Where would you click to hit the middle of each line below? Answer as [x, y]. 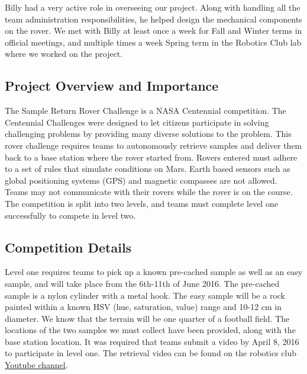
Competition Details [68, 247]
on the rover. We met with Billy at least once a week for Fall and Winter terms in [153, 31]
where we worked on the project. [64, 54]
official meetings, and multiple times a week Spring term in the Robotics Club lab [153, 42]
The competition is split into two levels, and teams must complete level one [141, 203]
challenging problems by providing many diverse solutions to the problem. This [148, 134]
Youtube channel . [36, 365]
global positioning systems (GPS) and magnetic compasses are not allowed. [141, 180]
